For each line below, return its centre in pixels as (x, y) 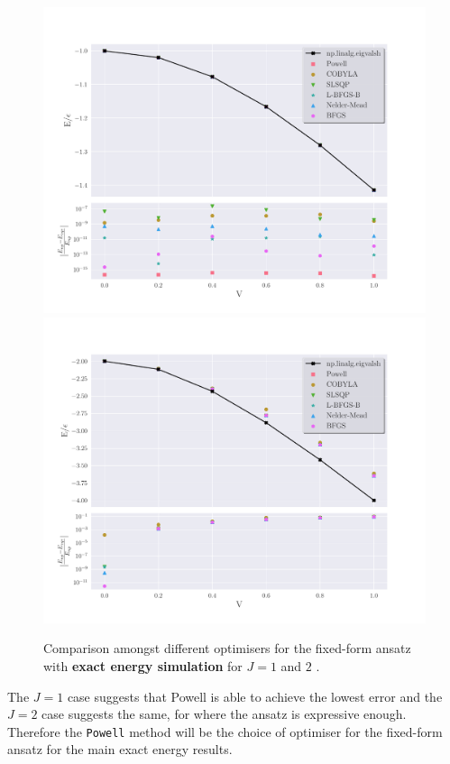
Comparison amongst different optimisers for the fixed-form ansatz (227, 648)
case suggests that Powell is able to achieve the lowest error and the (255, 696)
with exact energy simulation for (143, 666)
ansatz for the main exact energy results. (120, 749)
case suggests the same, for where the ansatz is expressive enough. (224, 714)
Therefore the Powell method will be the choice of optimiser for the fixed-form (225, 731)
